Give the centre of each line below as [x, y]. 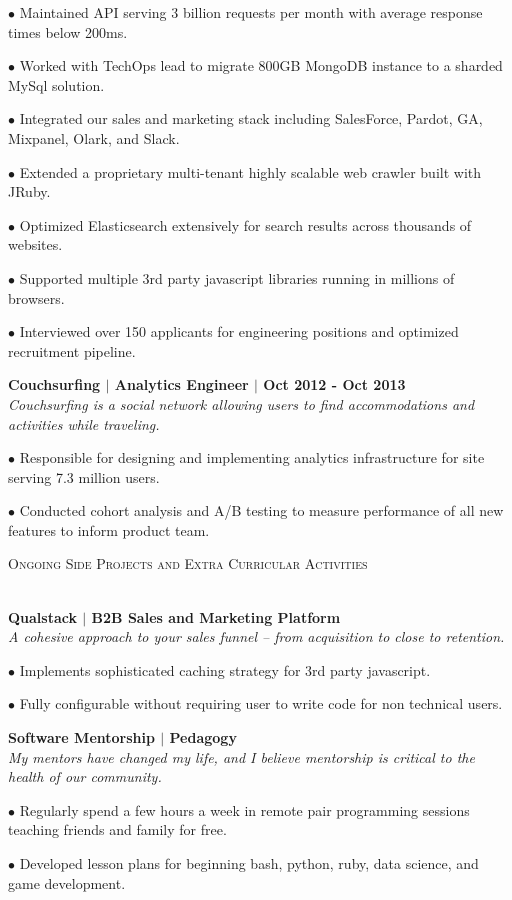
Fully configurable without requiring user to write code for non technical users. [261, 703]
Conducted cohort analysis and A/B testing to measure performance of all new [261, 510]
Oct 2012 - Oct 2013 [334, 384]
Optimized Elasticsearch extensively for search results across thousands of [245, 224]
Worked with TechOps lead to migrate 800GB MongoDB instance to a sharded [261, 65]
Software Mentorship [81, 737]
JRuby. [29, 191]
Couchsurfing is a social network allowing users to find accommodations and [241, 403]
